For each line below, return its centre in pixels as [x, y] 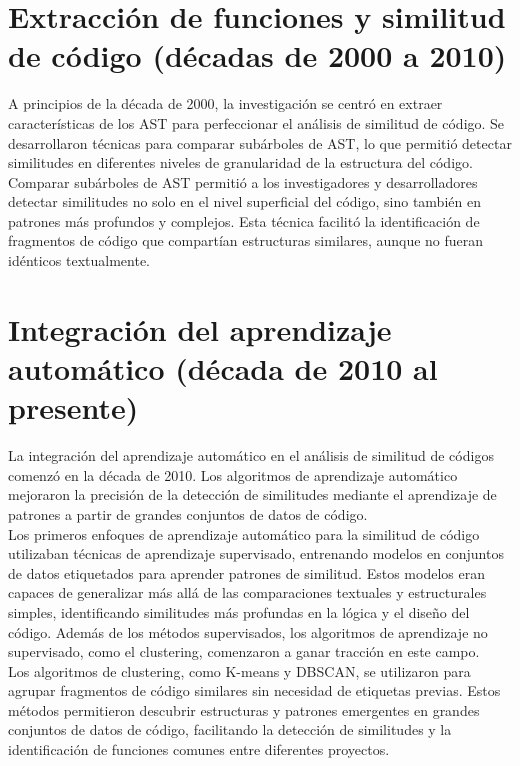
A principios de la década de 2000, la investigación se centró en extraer [225, 103]
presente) [73, 407]
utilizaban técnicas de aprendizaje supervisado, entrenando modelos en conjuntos [256, 553]
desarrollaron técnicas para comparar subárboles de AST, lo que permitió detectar [260, 142]
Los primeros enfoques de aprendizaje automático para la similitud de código [244, 533]
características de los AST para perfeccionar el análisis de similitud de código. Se [256, 122]
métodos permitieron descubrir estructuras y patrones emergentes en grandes [244, 709]
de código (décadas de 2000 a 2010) [257, 55]
